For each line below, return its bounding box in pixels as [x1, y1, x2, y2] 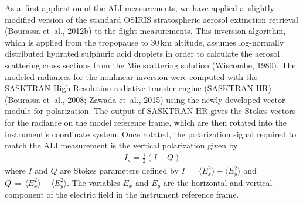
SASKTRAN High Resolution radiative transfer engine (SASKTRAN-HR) [5, 82, 271, 94]
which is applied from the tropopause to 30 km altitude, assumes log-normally [5, 36, 284, 48]
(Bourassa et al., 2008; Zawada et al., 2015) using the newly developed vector [5, 93, 285, 105]
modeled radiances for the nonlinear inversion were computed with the [5, 70, 258, 82]
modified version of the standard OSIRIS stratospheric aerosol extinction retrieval [5, 13, 298, 25]
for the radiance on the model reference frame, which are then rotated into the [5, 116, 287, 128]
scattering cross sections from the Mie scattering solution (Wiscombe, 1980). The [5, 58, 296, 71]
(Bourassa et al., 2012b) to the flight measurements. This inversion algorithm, [5, 25, 286, 37]
